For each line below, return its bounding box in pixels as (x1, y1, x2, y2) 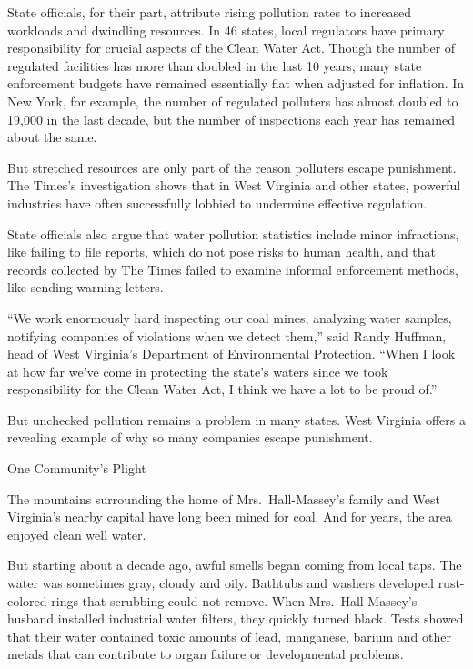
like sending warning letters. (7, 278, 164, 297)
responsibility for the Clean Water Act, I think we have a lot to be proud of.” (7, 380, 438, 399)
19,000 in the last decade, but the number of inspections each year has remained (7, 109, 455, 128)
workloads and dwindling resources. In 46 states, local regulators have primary (7, 20, 445, 39)
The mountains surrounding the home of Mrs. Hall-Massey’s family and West (7, 489, 440, 508)
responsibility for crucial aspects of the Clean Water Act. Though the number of (7, 38, 456, 57)
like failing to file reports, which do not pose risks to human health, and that (7, 242, 437, 261)
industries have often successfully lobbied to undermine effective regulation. (7, 193, 428, 212)
